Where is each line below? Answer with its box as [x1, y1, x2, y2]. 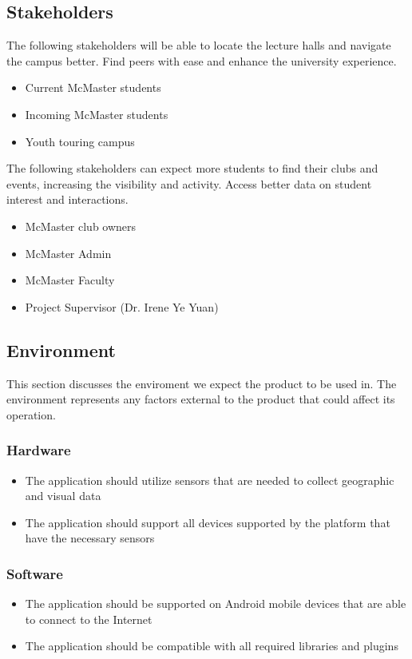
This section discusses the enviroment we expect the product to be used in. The [6, 375, 397, 391]
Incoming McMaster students [25, 105, 168, 122]
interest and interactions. [6, 191, 129, 208]
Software [6, 563, 63, 583]
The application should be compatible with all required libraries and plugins [25, 637, 398, 654]
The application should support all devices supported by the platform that [25, 514, 390, 530]
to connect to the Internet [25, 610, 153, 627]
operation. [6, 406, 56, 423]
